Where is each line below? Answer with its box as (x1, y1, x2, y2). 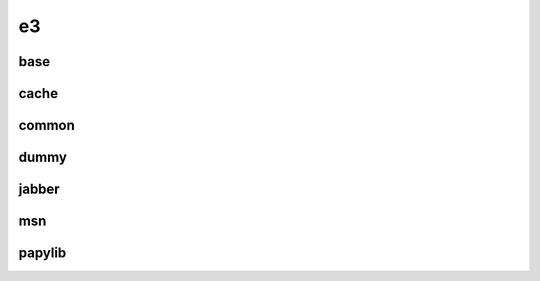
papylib (18, 245, 67, 262)
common (18, 117, 75, 134)
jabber (18, 181, 60, 198)
